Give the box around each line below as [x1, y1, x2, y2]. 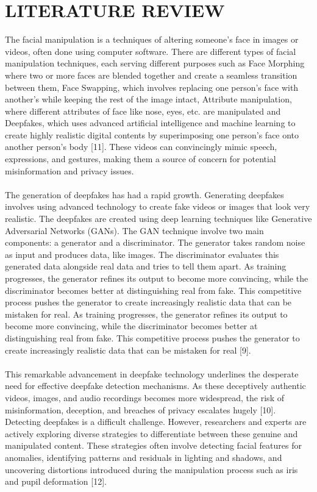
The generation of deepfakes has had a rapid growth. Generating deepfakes [5, 188, 284, 201]
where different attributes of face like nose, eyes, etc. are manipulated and [5, 104, 281, 117]
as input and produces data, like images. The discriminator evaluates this [5, 248, 279, 260]
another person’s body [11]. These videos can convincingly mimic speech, [5, 140, 277, 153]
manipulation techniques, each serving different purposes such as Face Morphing [5, 57, 305, 70]
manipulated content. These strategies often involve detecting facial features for [5, 439, 302, 452]
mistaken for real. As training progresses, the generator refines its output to [5, 307, 288, 320]
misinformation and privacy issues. [5, 164, 134, 177]
